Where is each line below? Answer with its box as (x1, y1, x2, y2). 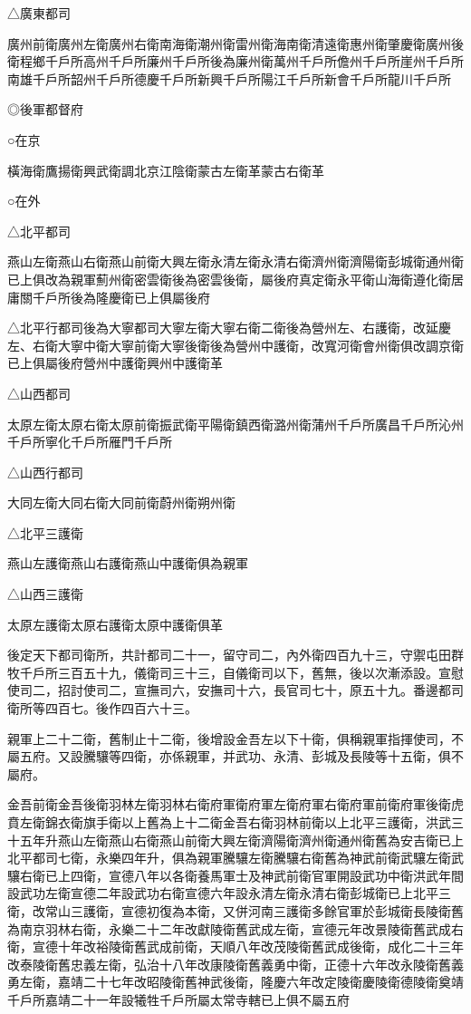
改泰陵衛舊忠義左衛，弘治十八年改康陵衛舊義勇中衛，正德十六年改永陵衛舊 (7, 954, 451, 973)
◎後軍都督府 (7, 100, 83, 119)
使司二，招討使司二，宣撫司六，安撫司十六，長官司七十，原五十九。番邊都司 (7, 681, 464, 700)
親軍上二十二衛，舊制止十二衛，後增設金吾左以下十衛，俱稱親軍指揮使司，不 (7, 729, 464, 748)
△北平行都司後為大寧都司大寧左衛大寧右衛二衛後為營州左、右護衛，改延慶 (7, 318, 451, 337)
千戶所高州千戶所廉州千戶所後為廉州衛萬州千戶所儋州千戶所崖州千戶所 (44, 52, 464, 71)
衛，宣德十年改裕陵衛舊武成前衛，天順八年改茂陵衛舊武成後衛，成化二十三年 (7, 937, 464, 956)
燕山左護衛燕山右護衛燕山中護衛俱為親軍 (7, 554, 248, 573)
